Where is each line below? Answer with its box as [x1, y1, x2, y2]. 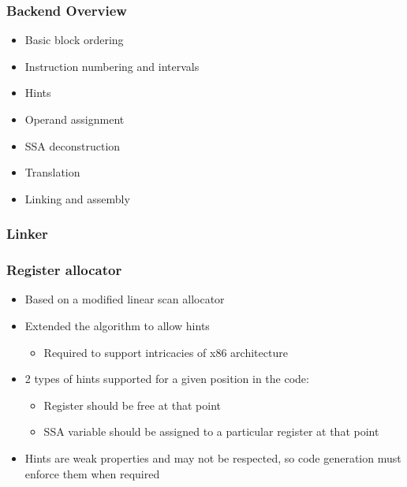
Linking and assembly [24, 190, 130, 206]
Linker [6, 224, 48, 243]
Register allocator [6, 260, 122, 280]
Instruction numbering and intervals [24, 58, 200, 74]
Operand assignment [24, 111, 125, 127]
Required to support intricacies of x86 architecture [43, 344, 288, 360]
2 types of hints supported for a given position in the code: [24, 370, 309, 387]
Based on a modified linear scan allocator [24, 291, 225, 307]
